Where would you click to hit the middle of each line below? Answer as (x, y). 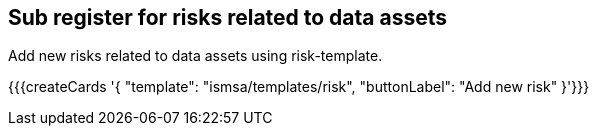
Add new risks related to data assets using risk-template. (195, 56)
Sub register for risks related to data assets (228, 17)
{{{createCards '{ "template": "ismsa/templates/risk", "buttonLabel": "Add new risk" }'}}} (299, 87)
